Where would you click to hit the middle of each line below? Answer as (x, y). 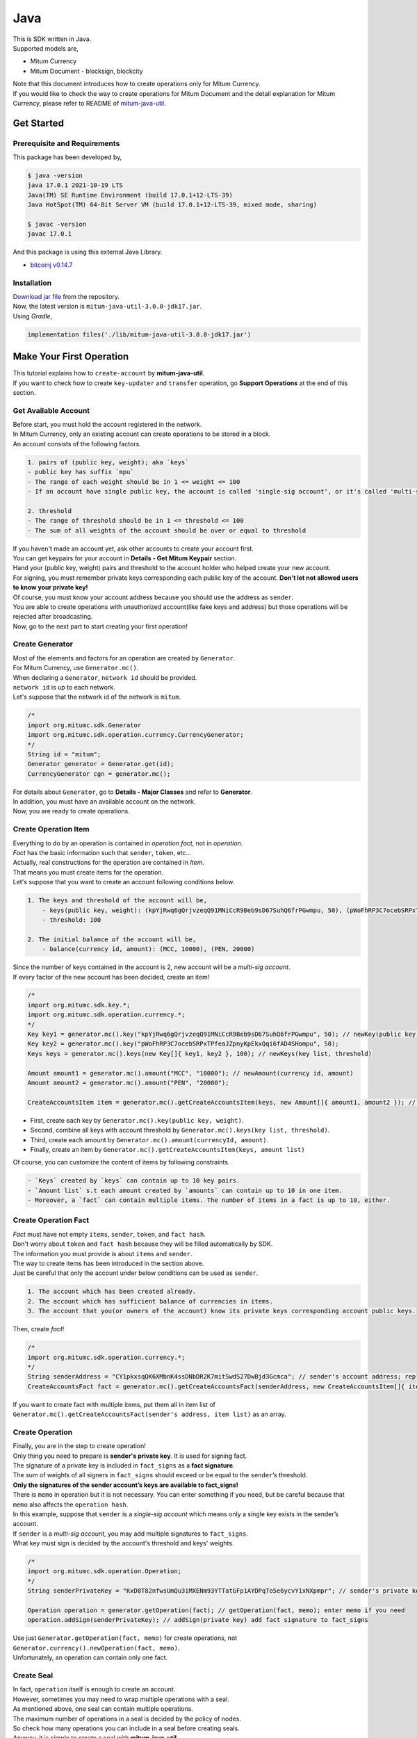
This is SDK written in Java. (52, 39)
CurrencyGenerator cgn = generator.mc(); (99, 774)
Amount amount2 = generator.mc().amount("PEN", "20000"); (128, 1083)
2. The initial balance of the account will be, (112, 939)
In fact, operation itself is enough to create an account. (94, 1689)
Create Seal (33, 1675)
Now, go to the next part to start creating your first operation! (100, 626)
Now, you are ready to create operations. (71, 811)
